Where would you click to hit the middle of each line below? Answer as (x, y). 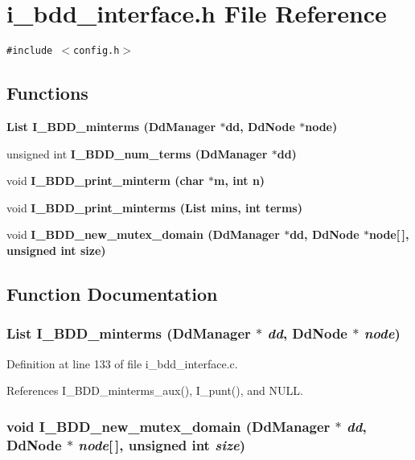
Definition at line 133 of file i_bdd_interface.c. (122, 363)
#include (30, 51)
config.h (97, 51)
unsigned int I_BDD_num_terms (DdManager (137, 153)
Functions (47, 93)
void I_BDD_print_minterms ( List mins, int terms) (154, 207)
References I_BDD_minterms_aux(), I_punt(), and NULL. (155, 390)
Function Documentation (112, 293)
